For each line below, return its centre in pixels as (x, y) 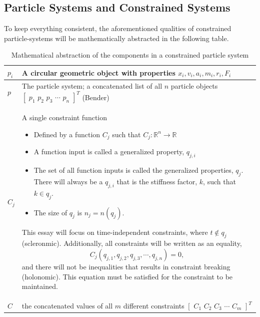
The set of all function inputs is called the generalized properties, (133, 170)
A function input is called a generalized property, (109, 151)
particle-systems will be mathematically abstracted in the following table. (116, 38)
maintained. (40, 286)
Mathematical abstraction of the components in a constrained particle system (130, 55)
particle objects (194, 86)
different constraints (154, 306)
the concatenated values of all (67, 306)
